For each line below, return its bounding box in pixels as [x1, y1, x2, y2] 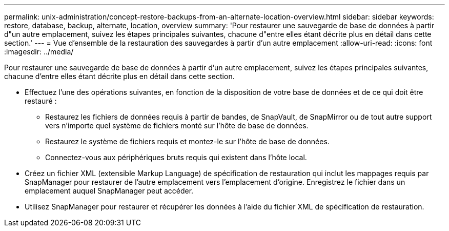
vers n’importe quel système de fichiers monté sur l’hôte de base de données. [45, 121, 309, 130]
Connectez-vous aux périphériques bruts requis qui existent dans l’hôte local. [45, 153, 307, 162]
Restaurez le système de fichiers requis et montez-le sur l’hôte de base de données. [45, 137, 330, 146]
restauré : [25, 97, 57, 105]
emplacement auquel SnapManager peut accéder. [25, 186, 194, 195]
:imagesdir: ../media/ [4, 47, 74, 56]
